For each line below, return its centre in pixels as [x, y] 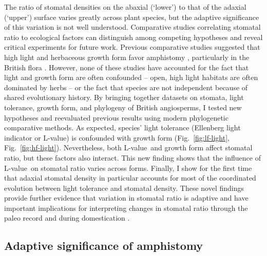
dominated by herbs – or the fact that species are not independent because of [126, 87]
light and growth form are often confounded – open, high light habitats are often [131, 77]
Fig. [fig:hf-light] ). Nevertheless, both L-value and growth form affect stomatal [128, 147]
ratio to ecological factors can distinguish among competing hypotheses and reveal [133, 37]
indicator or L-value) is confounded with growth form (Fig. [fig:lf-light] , [117, 137]
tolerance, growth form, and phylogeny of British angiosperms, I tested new [123, 107]
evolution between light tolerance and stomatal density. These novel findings [124, 188]
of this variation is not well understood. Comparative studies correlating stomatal [132, 27]
